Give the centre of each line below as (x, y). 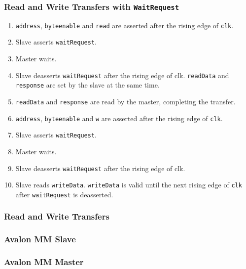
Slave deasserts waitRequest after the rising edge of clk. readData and (122, 75)
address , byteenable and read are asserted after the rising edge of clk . (124, 25)
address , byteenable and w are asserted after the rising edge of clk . (119, 118)
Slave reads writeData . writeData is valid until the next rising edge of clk (129, 185)
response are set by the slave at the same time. (88, 85)
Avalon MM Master (44, 262)
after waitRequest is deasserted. (64, 194)
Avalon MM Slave (40, 239)
